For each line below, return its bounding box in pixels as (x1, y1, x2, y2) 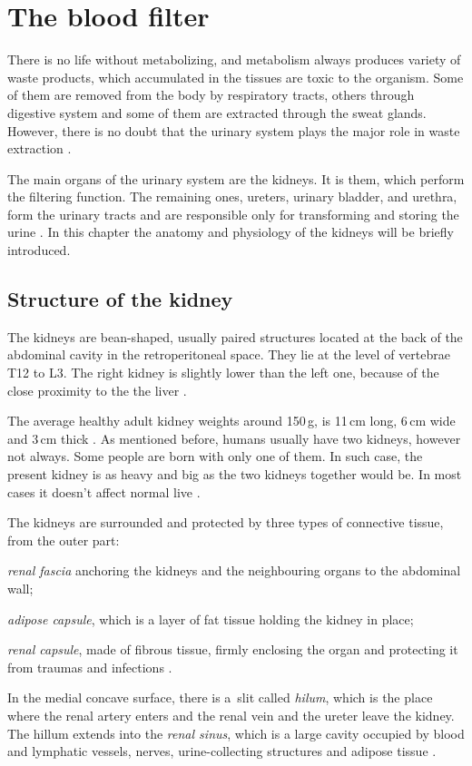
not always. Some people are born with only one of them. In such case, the (7, 447, 423, 466)
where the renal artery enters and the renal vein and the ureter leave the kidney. (7, 705, 455, 724)
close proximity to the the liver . (7, 380, 187, 399)
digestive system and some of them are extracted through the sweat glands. (7, 103, 427, 122)
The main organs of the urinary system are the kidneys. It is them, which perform (7, 169, 465, 188)
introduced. (7, 241, 71, 260)
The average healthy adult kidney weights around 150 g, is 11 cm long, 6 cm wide (7, 411, 456, 430)
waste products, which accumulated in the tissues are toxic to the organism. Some (7, 67, 464, 86)
